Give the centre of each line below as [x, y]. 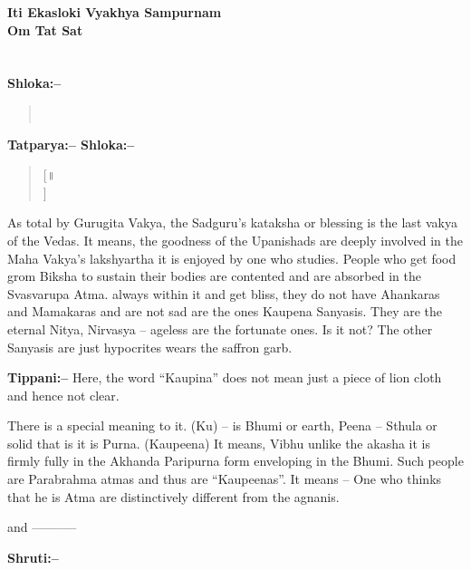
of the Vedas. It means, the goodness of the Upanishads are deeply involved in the [235, 240]
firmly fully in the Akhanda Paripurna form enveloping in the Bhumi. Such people [235, 461]
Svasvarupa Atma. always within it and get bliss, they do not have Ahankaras [224, 293]
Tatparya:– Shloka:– [71, 144]
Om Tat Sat [45, 29]
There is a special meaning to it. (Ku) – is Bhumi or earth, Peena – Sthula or [222, 425]
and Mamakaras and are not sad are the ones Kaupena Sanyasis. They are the [225, 311]
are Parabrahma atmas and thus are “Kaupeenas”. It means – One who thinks [225, 479]
